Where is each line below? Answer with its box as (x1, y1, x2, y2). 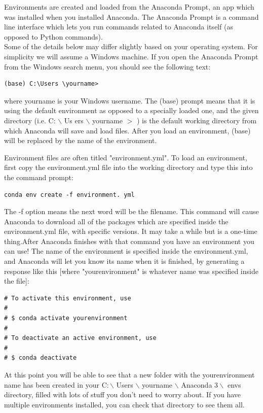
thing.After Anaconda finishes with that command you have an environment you (4, 235, 254, 246)
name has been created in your (4, 379, 99, 390)
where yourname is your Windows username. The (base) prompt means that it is (4, 95, 255, 106)
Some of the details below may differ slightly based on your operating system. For (4, 41, 258, 52)
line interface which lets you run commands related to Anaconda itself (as (4, 21, 233, 32)
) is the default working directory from (136, 115, 257, 125)
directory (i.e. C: (4, 115, 56, 125)
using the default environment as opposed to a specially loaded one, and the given (4, 105, 259, 116)
